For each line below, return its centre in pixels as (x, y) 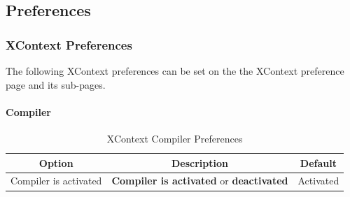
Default (318, 162)
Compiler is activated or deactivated (200, 181)
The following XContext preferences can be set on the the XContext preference (175, 71)
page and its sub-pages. (56, 84)
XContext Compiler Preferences (175, 138)
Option (56, 162)
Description (199, 162)
